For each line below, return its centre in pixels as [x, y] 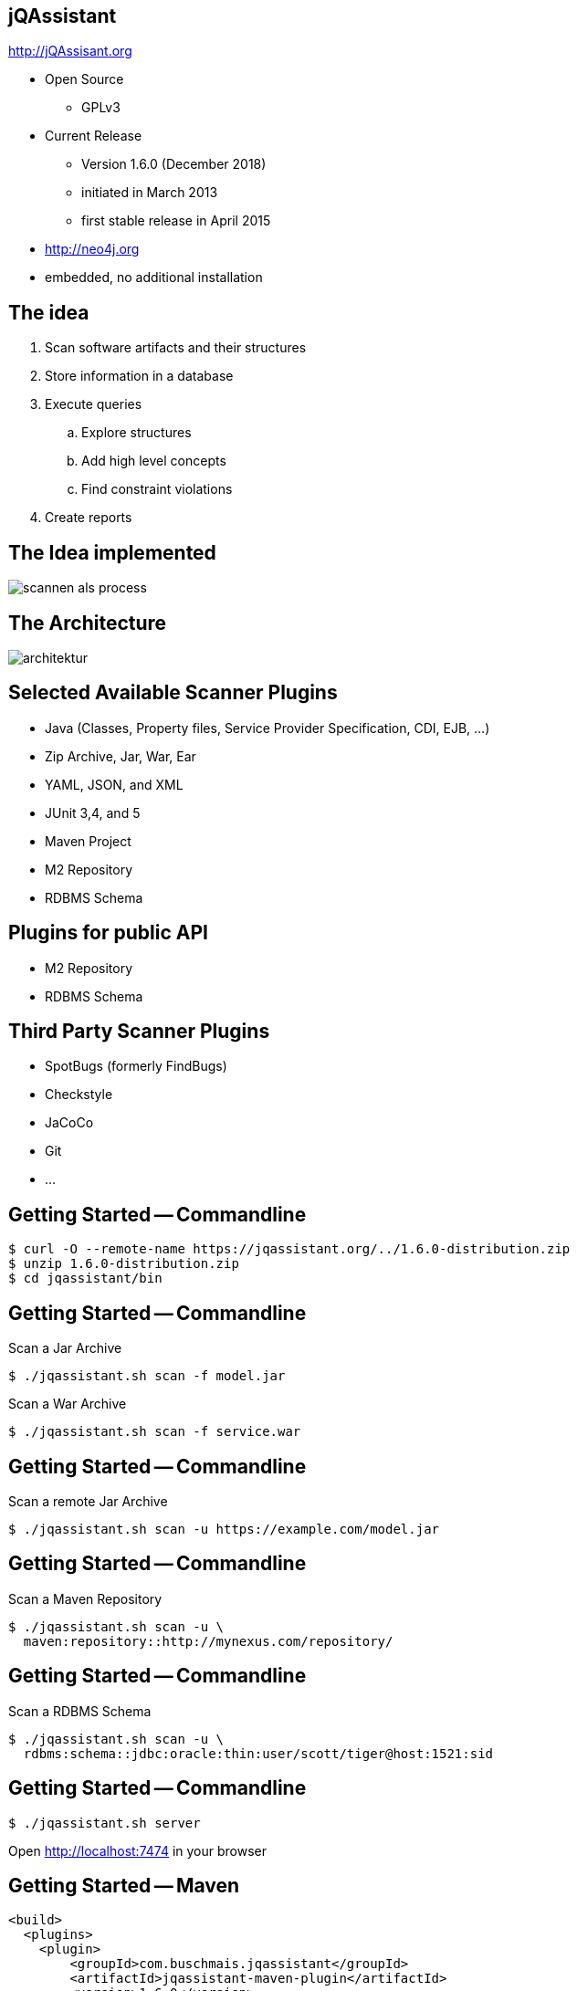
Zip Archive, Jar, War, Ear [121, 756]
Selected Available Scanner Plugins [173, 693]
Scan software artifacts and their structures [176, 348]
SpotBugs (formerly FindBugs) [136, 1066]
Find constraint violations [157, 489]
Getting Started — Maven [124, 1885]
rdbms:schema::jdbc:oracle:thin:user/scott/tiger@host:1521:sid [258, 1753]
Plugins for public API [108, 933]
